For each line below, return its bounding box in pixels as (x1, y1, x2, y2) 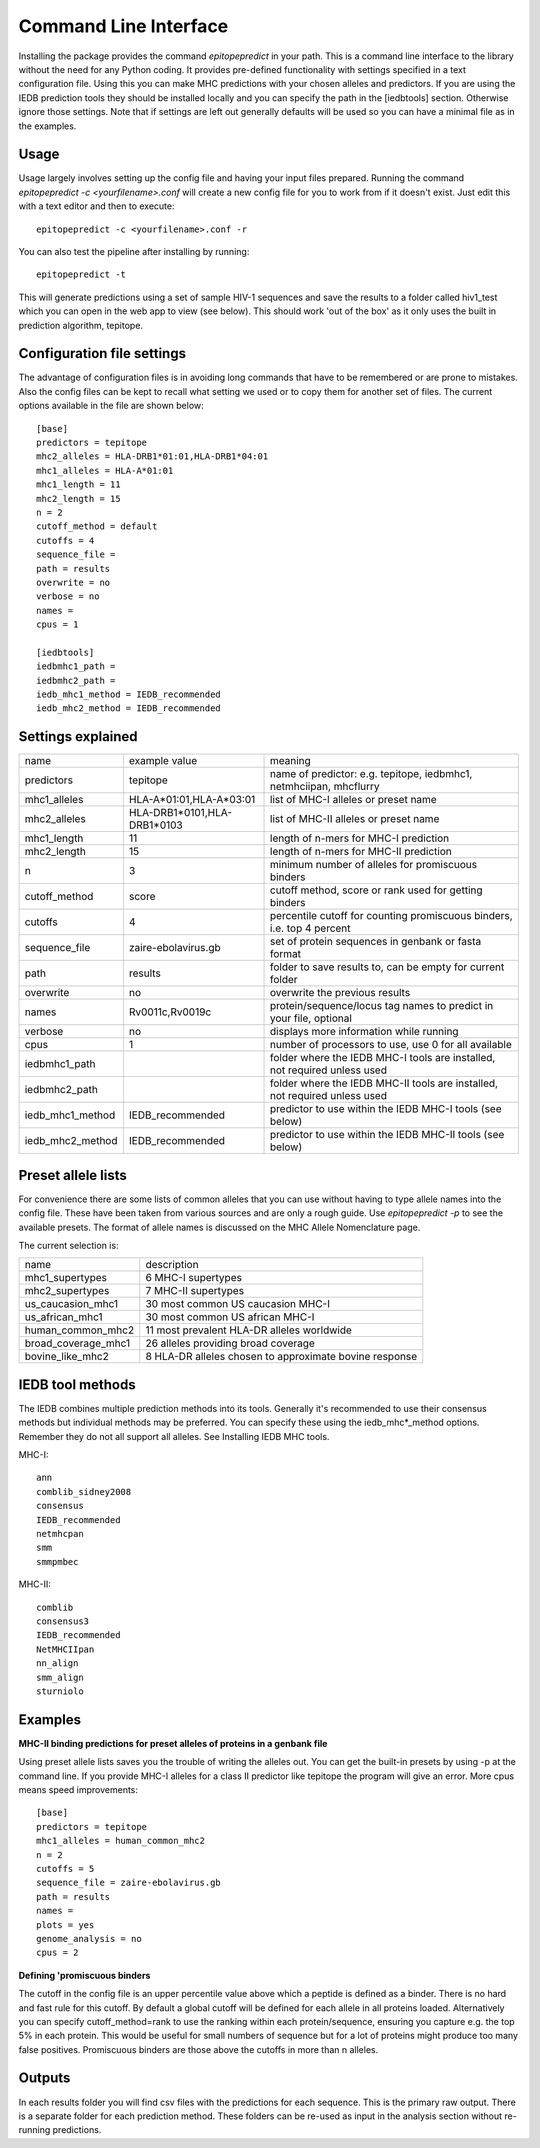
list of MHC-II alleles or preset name (270, 812, 440, 826)
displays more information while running (270, 1025, 459, 1039)
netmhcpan (36, 1528, 84, 1540)
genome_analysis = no (36, 1933, 142, 1944)
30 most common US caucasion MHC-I (145, 1297, 330, 1311)
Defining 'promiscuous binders (18, 1969, 151, 1981)
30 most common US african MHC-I (145, 1310, 315, 1324)
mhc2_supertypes (24, 1284, 110, 1298)
